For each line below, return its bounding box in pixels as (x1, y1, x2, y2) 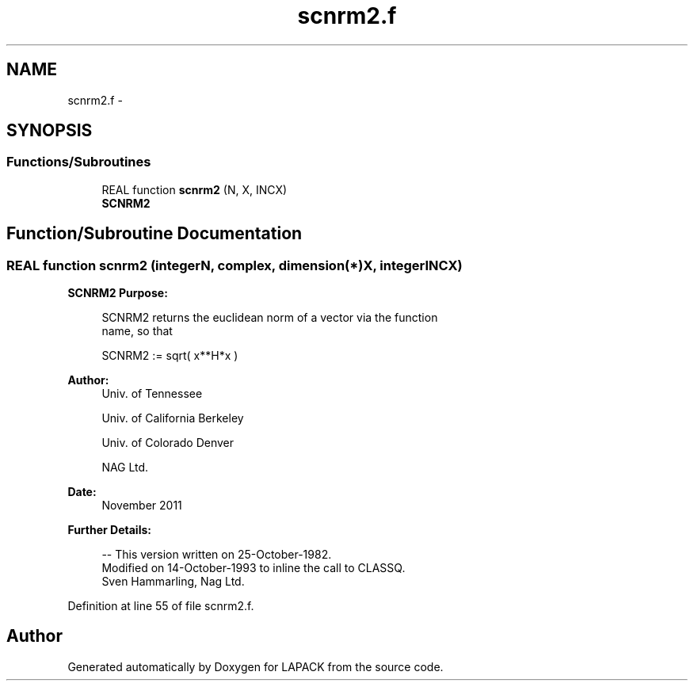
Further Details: (67, 523, 151, 537)
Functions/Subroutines (6, 154, 151, 170)
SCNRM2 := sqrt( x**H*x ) (101, 349, 238, 363)
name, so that (101, 324, 173, 338)
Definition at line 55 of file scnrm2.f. (67, 599, 254, 613)
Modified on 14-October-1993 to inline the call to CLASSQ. (101, 561, 406, 575)
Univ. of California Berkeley (101, 411, 244, 426)
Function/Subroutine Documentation (6, 223, 303, 244)
